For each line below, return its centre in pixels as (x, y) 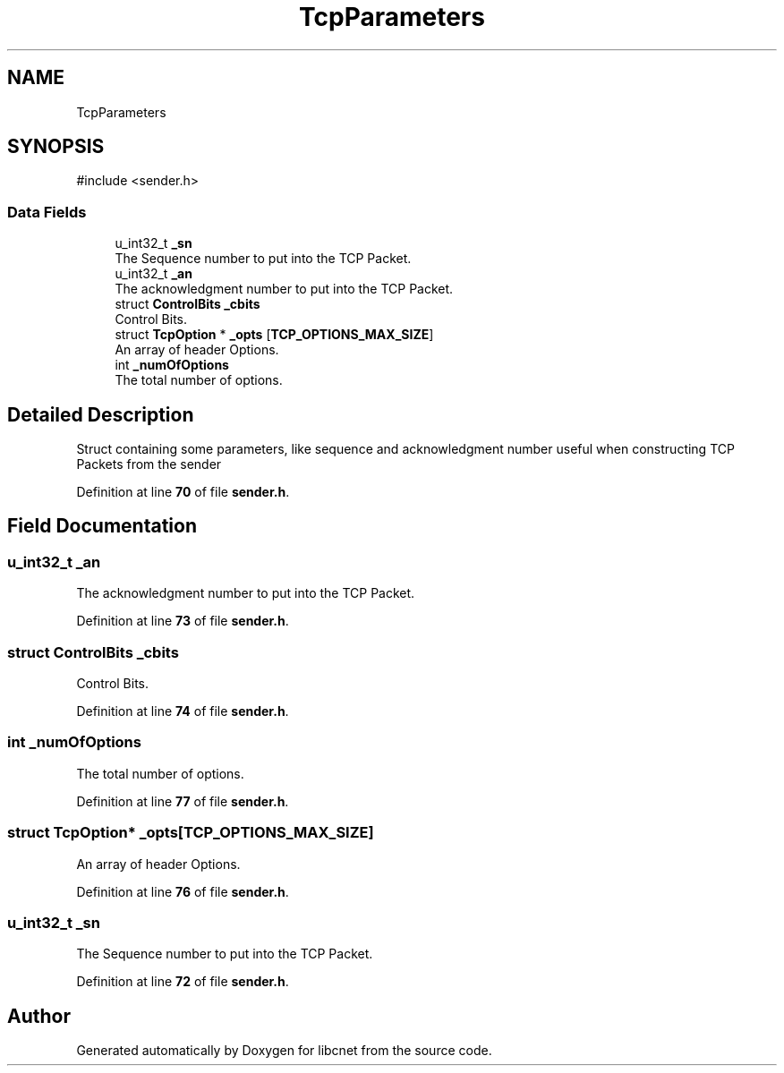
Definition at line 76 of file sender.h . (183, 891)
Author (39, 1016)
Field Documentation (102, 526)
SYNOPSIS (56, 147)
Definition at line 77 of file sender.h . (183, 801)
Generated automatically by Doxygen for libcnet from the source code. (284, 1051)
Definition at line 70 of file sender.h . (183, 492)
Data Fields (47, 212)
